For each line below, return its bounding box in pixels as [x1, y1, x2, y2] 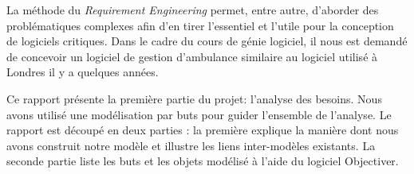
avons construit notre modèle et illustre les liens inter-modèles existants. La [6, 137, 376, 153]
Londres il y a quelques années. [6, 64, 159, 80]
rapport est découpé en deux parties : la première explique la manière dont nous [6, 122, 399, 138]
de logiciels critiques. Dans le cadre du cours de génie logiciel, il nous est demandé [6, 33, 408, 49]
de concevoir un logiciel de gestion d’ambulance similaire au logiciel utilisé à [6, 48, 378, 64]
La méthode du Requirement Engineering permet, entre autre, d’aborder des [6, 2, 379, 17]
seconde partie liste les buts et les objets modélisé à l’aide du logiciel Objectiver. [6, 153, 399, 169]
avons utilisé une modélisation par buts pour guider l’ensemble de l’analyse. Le [6, 106, 392, 122]
